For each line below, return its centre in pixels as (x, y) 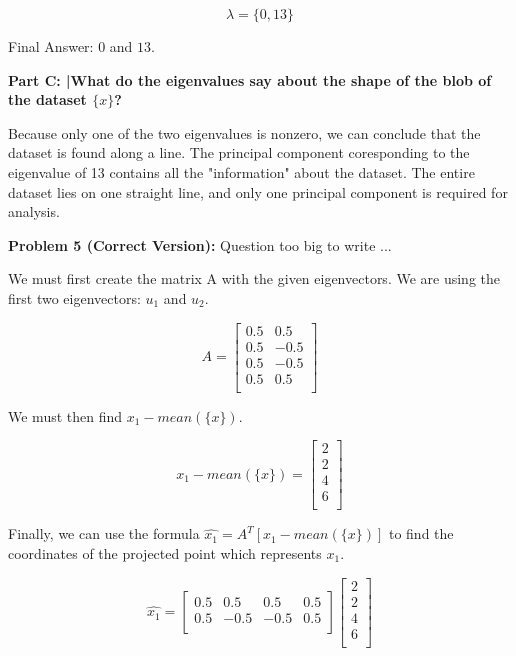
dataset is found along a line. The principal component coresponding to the (239, 152)
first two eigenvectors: (74, 297)
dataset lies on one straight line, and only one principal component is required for (258, 191)
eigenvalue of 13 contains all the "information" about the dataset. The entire (241, 171)
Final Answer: (51, 46)
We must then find (65, 415)
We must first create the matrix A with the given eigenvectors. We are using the (254, 278)
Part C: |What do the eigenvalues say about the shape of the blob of (250, 79)
